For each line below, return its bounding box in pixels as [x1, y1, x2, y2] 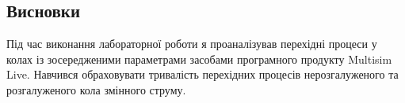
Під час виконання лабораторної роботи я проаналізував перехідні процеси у [6, 35, 377, 52]
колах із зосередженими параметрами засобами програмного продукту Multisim [6, 50, 392, 67]
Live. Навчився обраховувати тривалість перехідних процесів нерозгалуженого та [6, 66, 399, 83]
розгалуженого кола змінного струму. [6, 81, 186, 97]
